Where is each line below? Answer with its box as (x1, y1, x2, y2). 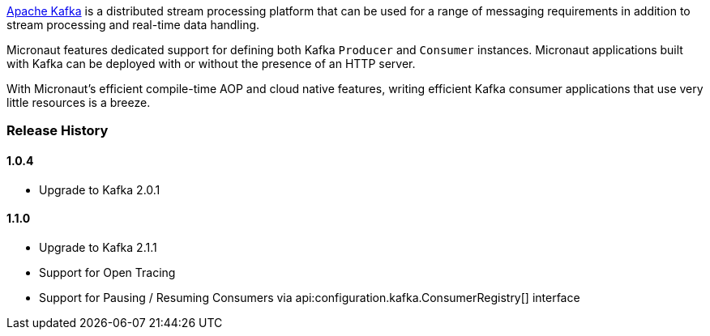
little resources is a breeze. (6, 96, 151, 109)
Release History (6, 122, 109, 139)
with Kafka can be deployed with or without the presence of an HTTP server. (6, 57, 416, 70)
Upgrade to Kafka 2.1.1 (39, 240, 157, 254)
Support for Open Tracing (39, 265, 176, 279)
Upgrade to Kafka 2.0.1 (39, 182, 160, 197)
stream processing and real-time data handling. (6, 18, 260, 32)
